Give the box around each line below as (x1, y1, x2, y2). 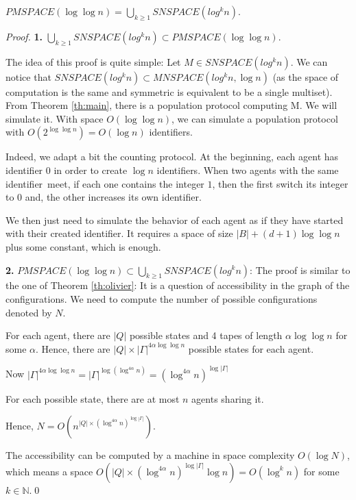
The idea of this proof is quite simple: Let (5, 54, 181, 68)
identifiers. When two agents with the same (156, 162, 339, 177)
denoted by (5, 305, 52, 319)
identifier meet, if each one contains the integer (5, 176, 204, 190)
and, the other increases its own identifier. (25, 190, 202, 204)
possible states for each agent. (188, 341, 314, 355)
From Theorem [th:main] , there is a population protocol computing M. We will (5, 98, 337, 112)
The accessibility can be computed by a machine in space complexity (5, 448, 295, 462)
